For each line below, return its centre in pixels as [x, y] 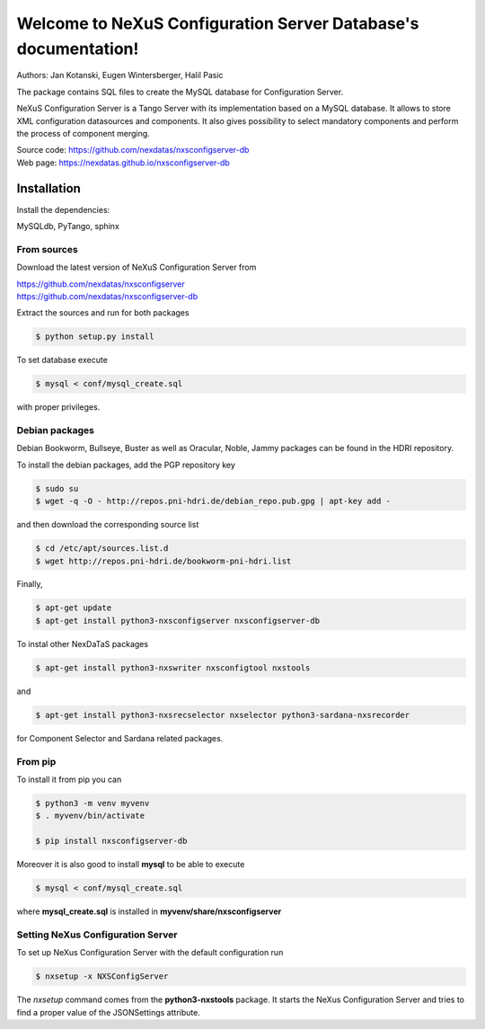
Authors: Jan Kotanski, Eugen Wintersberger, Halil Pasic [120, 75]
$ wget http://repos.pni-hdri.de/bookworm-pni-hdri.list [163, 561]
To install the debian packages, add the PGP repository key [126, 465]
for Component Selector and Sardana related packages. [120, 738]
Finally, [30, 584]
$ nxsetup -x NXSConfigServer [102, 976]
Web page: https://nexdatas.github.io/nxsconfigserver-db [123, 163]
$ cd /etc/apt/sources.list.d [102, 549]
